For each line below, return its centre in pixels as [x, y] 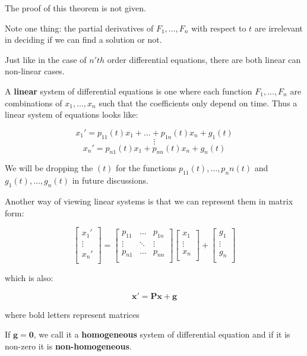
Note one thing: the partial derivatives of [79, 28]
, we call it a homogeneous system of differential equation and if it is [162, 334]
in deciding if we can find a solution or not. [83, 40]
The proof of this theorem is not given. [75, 8]
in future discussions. [110, 180]
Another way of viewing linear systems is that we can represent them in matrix [149, 201]
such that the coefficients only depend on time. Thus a [198, 103]
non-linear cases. [35, 71]
